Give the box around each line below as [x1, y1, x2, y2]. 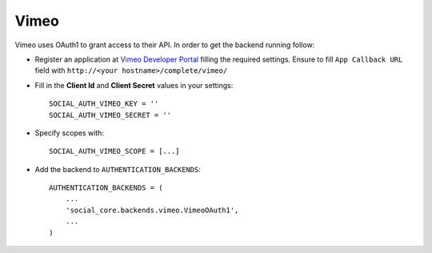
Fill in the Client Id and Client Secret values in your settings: [34, 80, 234, 90]
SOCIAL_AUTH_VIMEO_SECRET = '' [49, 110, 172, 119]
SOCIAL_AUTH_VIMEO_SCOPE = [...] [49, 147, 180, 156]
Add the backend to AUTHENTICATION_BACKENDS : [34, 164, 202, 174]
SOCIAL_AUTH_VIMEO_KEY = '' [49, 99, 159, 108]
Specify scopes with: [34, 128, 104, 138]
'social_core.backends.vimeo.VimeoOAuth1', [65, 205, 239, 215]
